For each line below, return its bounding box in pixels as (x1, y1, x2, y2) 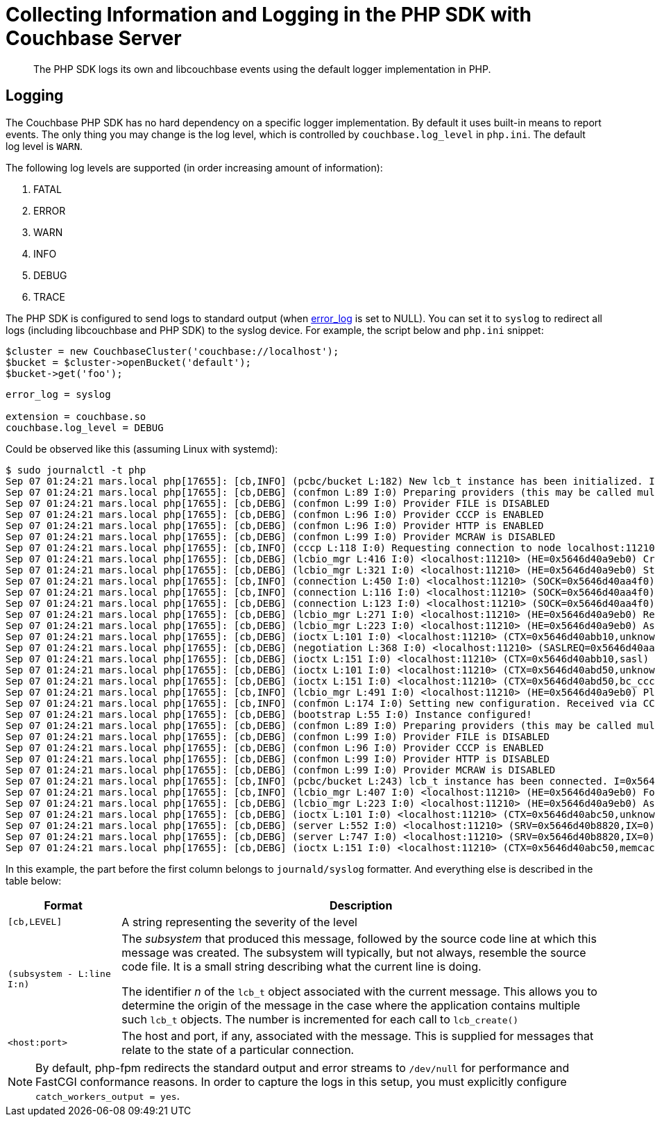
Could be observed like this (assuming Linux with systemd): (6, 442, 278, 455)
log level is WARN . (6, 140, 83, 152)
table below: (6, 874, 62, 887)
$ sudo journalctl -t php (6, 464, 146, 476)
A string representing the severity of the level (121, 914, 357, 929)
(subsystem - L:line (8, 968, 111, 979)
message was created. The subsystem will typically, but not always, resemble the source (121, 945, 586, 960)
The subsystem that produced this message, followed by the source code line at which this (121, 931, 597, 946)
